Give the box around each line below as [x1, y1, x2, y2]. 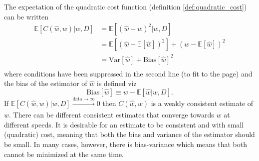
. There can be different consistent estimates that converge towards [9, 109, 214, 120]
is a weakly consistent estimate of [151, 97, 254, 108]
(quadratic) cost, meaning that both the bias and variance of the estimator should [4, 129, 255, 139]
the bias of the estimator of [4, 78, 87, 88]
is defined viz [96, 78, 137, 88]
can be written [4, 11, 49, 21]
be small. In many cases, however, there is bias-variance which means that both [4, 138, 248, 149]
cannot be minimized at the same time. [4, 148, 124, 159]
